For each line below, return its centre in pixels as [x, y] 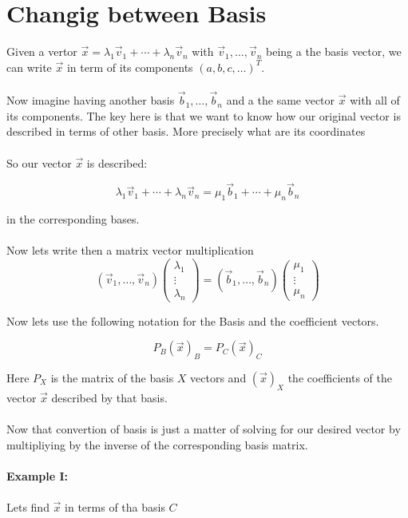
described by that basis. [109, 397]
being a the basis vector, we [334, 51]
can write [29, 67]
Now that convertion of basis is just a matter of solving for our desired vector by [204, 429]
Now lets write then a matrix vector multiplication [130, 250]
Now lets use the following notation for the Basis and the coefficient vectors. [193, 320]
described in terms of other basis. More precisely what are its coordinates [186, 131]
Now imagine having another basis [91, 100]
